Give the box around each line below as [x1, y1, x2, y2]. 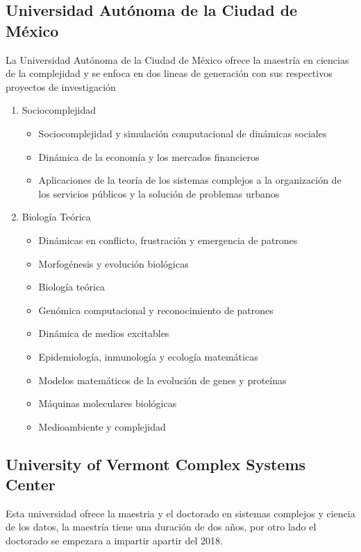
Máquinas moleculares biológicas [38, 396, 177, 411]
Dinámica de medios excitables [38, 326, 169, 340]
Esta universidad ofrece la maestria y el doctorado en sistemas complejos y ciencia [6, 506, 355, 520]
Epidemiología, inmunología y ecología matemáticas [38, 349, 258, 363]
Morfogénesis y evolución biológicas [38, 256, 189, 270]
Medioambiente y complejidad [38, 419, 166, 433]
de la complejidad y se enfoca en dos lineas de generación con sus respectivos [6, 66, 333, 80]
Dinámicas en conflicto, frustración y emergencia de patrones [38, 232, 298, 247]
